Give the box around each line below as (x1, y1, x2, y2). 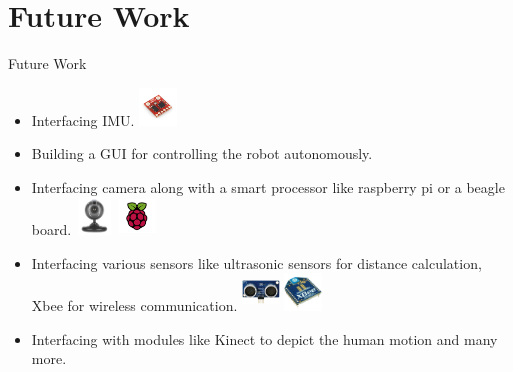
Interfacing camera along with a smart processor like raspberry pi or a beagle (31, 176, 505, 197)
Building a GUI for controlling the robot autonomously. (31, 143, 373, 164)
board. (31, 219, 72, 240)
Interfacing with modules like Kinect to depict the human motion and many (31, 328, 498, 349)
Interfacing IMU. (31, 109, 135, 130)
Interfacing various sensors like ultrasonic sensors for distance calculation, (31, 252, 482, 273)
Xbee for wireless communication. (31, 295, 238, 316)
